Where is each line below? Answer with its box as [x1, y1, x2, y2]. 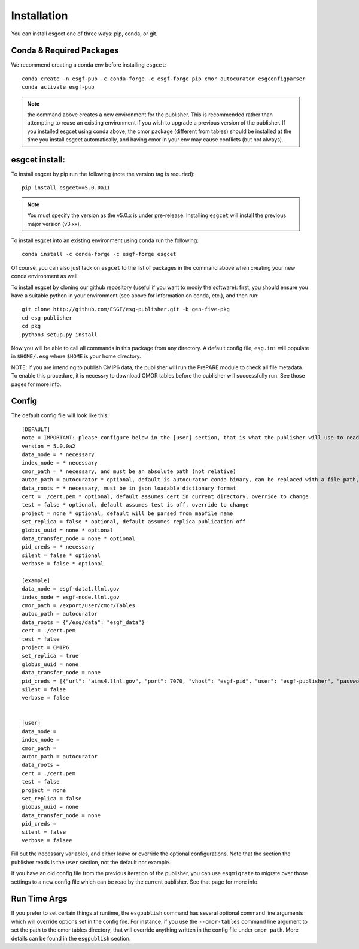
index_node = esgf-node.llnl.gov [22, 593, 120, 601]
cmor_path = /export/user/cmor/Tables [22, 602, 136, 609]
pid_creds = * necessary [22, 543, 95, 550]
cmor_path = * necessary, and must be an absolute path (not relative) [22, 468, 236, 475]
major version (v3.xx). [27, 220, 81, 227]
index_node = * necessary [22, 459, 98, 466]
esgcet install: [11, 155, 65, 165]
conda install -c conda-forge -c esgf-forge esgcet [22, 251, 177, 258]
